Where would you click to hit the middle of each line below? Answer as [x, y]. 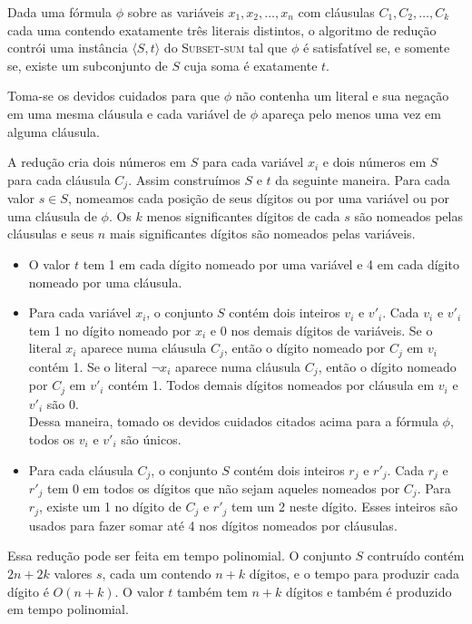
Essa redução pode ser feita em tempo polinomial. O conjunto [179, 556]
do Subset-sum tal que [226, 48]
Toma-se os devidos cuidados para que [114, 96]
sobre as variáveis [176, 12]
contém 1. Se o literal [88, 366]
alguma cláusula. [54, 131]
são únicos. [151, 439]
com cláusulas [336, 12]
